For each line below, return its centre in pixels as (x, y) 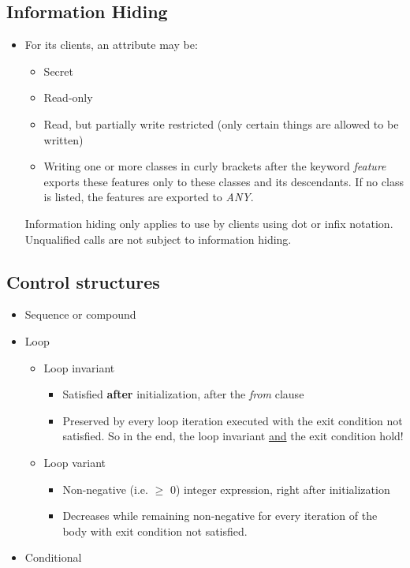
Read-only (68, 97)
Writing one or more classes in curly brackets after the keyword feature (215, 166)
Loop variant (75, 462)
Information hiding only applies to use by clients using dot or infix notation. (209, 223)
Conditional (53, 557)
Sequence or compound (80, 314)
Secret (58, 71)
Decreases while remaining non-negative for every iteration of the (220, 516)
